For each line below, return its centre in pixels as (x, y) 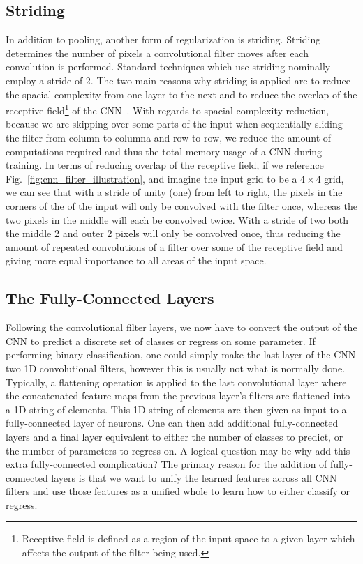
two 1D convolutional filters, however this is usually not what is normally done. (176, 368)
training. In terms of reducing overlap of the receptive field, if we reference (165, 165)
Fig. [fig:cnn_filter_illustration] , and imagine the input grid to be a (151, 178)
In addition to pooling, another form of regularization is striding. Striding (163, 39)
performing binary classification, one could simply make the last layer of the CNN (181, 355)
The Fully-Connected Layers (110, 298)
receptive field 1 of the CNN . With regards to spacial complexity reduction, (168, 109)
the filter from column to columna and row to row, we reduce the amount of (169, 138)
